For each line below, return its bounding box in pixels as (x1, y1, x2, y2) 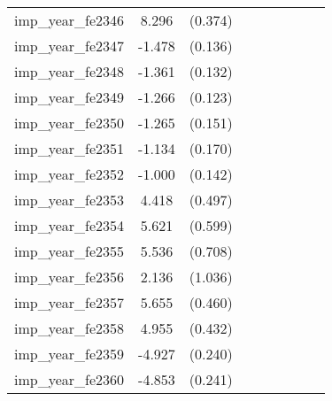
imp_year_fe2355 (14, 241, 125, 261)
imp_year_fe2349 (14, 87, 125, 107)
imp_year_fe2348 (14, 61, 125, 81)
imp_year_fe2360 (14, 369, 125, 389)
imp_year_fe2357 (14, 292, 125, 312)
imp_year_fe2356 (14, 266, 125, 287)
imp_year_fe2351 (14, 138, 125, 158)
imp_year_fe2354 (14, 215, 125, 235)
